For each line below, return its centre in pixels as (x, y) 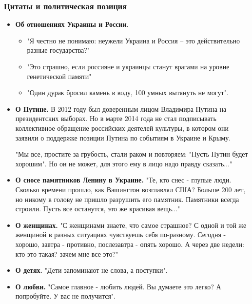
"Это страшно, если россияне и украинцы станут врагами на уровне (128, 66)
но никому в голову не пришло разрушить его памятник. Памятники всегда (127, 199)
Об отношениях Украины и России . (72, 24)
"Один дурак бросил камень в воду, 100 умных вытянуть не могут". (128, 92)
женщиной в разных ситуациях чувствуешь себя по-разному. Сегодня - (121, 234)
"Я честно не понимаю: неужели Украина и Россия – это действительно (134, 40)
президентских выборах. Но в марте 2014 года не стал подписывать (116, 118)
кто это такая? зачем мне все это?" (67, 253)
